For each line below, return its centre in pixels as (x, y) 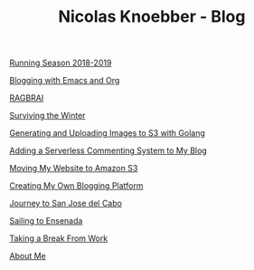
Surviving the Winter (47, 116)
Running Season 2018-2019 (61, 63)
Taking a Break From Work (59, 238)
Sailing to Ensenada (46, 221)
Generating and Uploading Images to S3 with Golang (108, 133)
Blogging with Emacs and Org (65, 81)
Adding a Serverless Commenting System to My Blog (108, 150)
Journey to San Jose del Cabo (66, 203)
